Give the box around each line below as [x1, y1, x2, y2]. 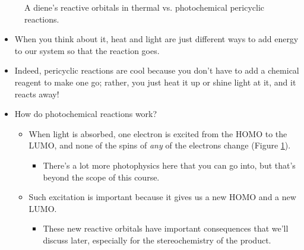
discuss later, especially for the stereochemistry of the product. [43, 233, 271, 246]
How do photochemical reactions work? [14, 107, 157, 120]
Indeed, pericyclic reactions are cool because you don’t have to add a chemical [14, 64, 299, 77]
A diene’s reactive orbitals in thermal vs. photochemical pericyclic [24, 1, 265, 13]
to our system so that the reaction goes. [14, 44, 160, 56]
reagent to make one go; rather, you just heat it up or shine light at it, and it [14, 75, 296, 88]
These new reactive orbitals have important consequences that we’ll [43, 222, 289, 235]
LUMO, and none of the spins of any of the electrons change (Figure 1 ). [28, 139, 291, 151]
